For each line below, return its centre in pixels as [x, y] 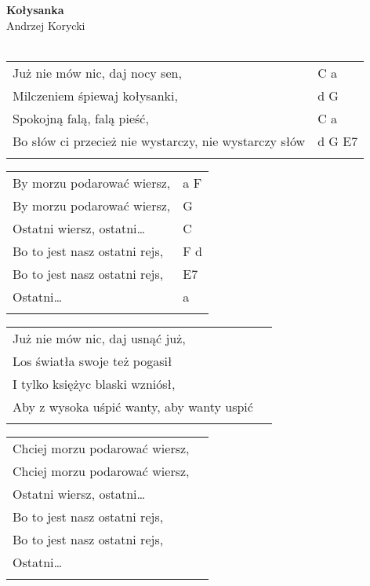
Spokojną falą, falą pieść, [81, 118]
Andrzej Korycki [46, 25]
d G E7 [338, 141]
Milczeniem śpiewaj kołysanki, [95, 95]
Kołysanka [35, 9]
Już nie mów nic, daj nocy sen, [97, 72]
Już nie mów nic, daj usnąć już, [99, 338]
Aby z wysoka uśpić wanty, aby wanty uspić [133, 406]
